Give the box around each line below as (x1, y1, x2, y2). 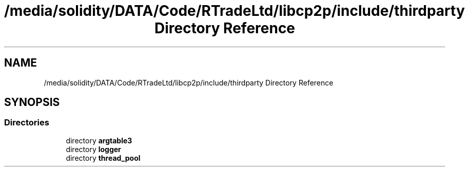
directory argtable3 (66, 136, 132, 145)
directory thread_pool (66, 153, 141, 162)
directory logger (66, 144, 121, 154)
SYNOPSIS (4, 96, 60, 109)
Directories (4, 117, 49, 128)
